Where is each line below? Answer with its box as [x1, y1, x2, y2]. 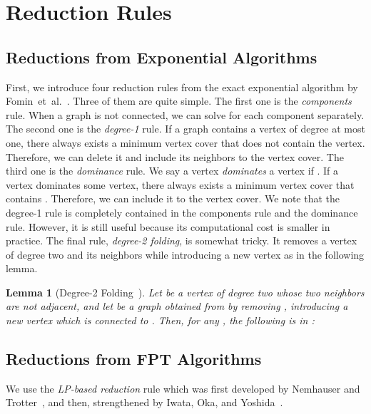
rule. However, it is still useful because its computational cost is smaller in [6, 219, 330, 234]
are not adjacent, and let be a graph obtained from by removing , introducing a [6, 299, 348, 314]
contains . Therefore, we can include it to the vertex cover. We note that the [6, 191, 340, 206]
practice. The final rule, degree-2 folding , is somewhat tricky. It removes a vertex [6, 233, 357, 248]
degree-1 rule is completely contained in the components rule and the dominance [6, 205, 358, 219]
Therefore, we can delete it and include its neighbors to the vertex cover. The [6, 149, 344, 164]
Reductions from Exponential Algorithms [6, 46, 317, 68]
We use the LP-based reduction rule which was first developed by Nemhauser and [6, 381, 360, 395]
